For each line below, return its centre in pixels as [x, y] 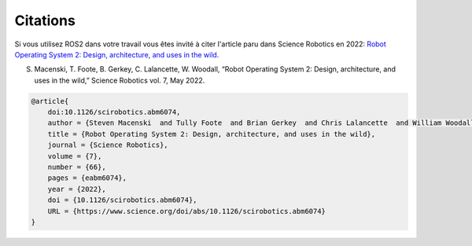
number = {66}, [77, 167]
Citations [45, 20]
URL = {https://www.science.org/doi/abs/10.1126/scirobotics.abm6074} [187, 211]
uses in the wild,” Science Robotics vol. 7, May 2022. [120, 80]
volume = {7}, [75, 156]
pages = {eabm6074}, [87, 178]
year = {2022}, [77, 189]
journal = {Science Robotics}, [108, 145]
